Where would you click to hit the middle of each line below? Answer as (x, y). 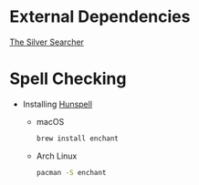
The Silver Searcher (47, 42)
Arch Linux (57, 156)
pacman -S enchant (71, 172)
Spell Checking (68, 79)
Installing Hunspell (58, 104)
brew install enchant (77, 139)
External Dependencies (100, 17)
